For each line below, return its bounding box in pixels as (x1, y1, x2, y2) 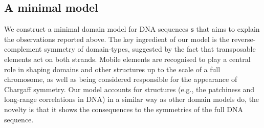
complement (4, 44, 42, 54)
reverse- (231, 33, 256, 44)
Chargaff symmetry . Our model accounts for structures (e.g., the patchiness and (4, 83, 255, 94)
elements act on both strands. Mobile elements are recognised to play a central (4, 53, 251, 64)
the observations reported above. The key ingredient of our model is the (4, 33, 229, 44)
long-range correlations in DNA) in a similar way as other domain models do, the (4, 94, 259, 104)
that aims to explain (196, 24, 260, 34)
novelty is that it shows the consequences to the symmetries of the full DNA (4, 103, 243, 114)
